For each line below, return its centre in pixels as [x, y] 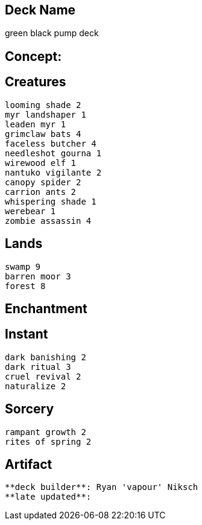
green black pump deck [52, 33]
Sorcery [30, 409]
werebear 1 [30, 211]
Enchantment [46, 308]
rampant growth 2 [46, 432]
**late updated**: [48, 497]
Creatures [36, 82]
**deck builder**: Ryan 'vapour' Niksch [102, 487]
